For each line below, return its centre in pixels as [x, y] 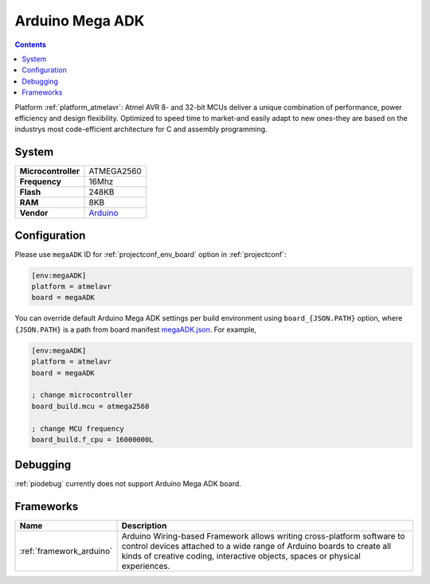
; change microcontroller [82, 395]
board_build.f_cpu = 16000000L [93, 439]
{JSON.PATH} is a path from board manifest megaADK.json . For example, [136, 329]
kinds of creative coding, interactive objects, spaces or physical [241, 556]
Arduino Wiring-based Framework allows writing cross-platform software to [263, 536]
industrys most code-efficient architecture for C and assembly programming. [141, 129]
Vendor [34, 213]
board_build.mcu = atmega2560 [90, 406]
